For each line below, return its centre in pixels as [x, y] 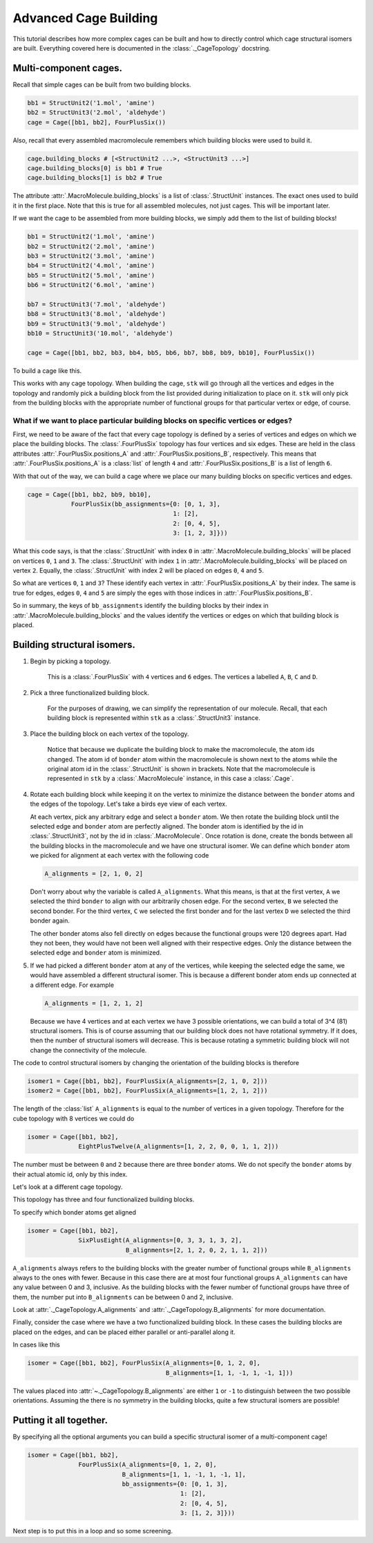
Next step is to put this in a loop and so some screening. [93, 1531]
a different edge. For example [72, 985]
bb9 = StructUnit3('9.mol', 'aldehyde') [96, 324]
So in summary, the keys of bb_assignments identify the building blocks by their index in [141, 606]
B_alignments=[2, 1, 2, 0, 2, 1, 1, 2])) [197, 1250]
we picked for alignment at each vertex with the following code [119, 856]
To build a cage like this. [47, 371]
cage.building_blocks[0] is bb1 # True [95, 168]
